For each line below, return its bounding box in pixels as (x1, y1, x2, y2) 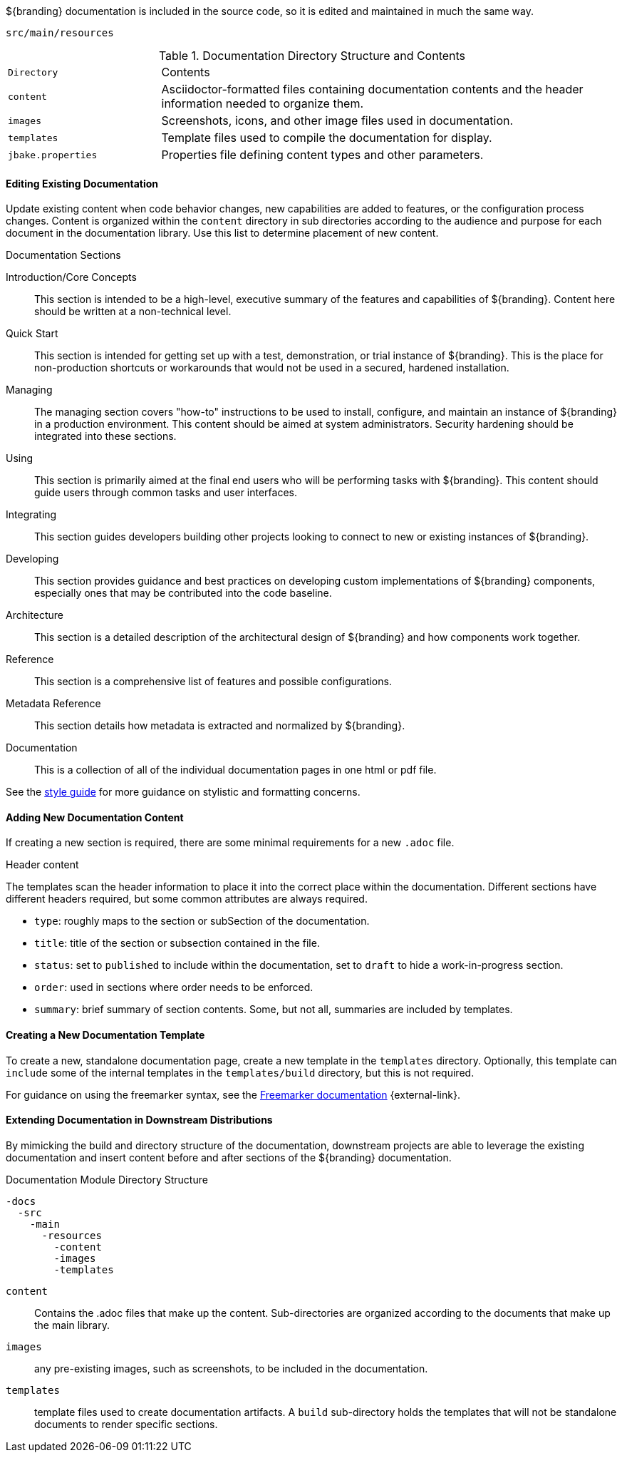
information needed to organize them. (161, 96, 364, 111)
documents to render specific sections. (34, 1417, 218, 1430)
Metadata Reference (6, 697, 101, 710)
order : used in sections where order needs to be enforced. (34, 981, 313, 994)
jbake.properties (8, 149, 98, 160)
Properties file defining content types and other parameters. (161, 148, 484, 162)
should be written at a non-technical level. (34, 305, 232, 318)
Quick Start (6, 327, 58, 340)
